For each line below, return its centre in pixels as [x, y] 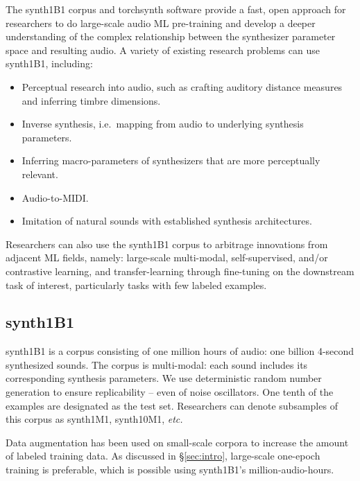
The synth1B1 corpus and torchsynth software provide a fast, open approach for [176, 9]
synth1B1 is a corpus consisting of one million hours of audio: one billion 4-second [180, 351]
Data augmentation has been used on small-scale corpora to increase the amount [177, 442]
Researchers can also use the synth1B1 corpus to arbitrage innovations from [167, 244]
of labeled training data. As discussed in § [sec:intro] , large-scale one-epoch [163, 456]
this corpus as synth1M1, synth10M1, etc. [94, 419]
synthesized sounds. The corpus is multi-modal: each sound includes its [157, 364]
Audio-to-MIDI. [55, 197]
